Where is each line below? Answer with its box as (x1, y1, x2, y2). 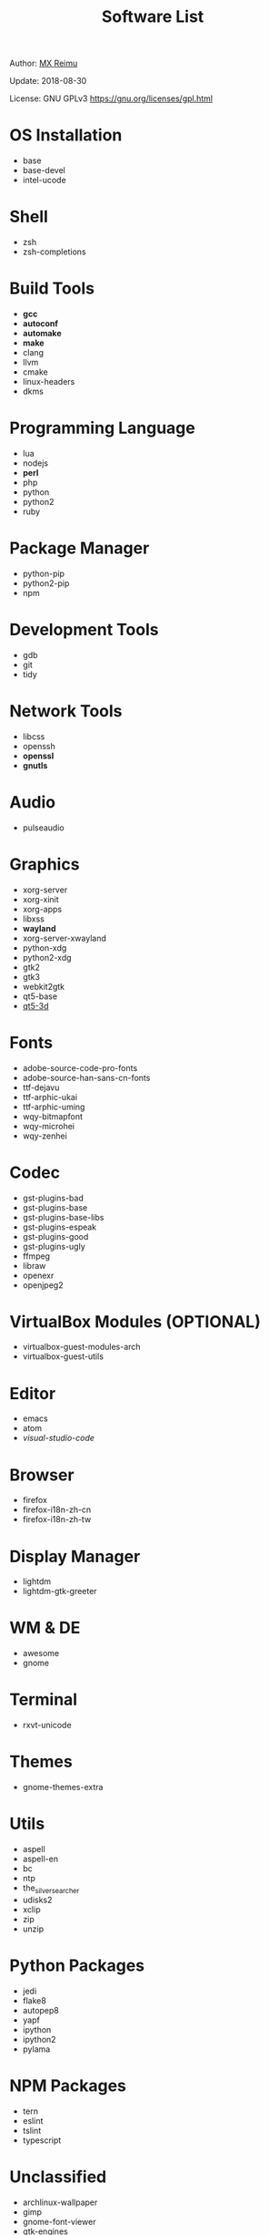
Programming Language (9, 417, 195, 438)
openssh (22, 740, 56, 751)
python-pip (22, 568, 65, 579)
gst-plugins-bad (22, 1192, 84, 1203)
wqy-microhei (22, 1120, 75, 1131)
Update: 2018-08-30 (9, 76, 87, 87)
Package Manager (9, 538, 150, 559)
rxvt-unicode (22, 1720, 72, 1731)
